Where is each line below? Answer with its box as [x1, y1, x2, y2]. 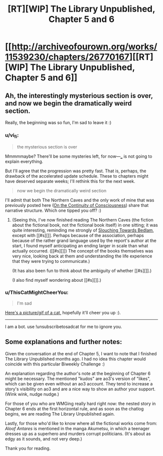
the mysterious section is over [16, 144, 78, 149]
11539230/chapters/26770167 [5, 52, 130, 63]
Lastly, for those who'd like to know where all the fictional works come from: [5, 420, 158, 426]
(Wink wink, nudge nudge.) [5, 391, 59, 397]
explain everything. [5, 158, 44, 164]
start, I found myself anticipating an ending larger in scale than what [12, 242, 148, 249]
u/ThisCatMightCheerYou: [5, 289, 69, 296]
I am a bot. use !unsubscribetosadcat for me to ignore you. [5, 324, 122, 329]
